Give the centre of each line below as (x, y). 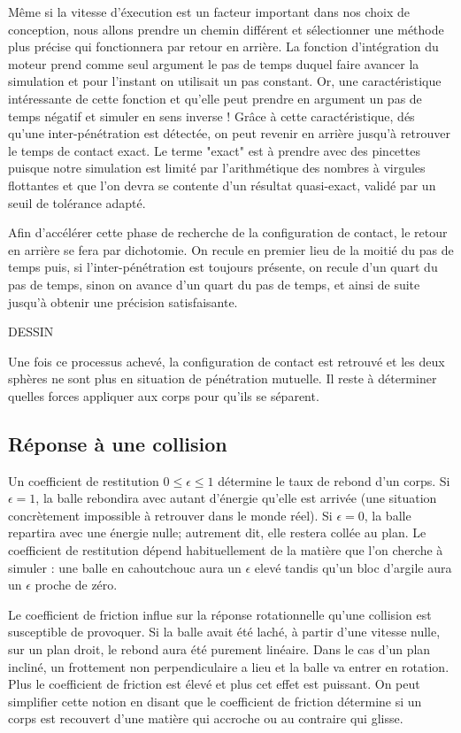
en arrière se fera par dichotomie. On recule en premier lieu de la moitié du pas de (231, 249)
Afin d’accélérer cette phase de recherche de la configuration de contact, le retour (228, 232)
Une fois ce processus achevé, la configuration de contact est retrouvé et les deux (227, 361)
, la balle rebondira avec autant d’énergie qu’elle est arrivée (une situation (236, 498)
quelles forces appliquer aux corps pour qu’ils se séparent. (164, 395)
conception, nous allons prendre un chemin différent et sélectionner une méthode (226, 29)
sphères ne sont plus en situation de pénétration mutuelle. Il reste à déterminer (223, 378)
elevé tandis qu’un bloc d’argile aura (353, 567)
